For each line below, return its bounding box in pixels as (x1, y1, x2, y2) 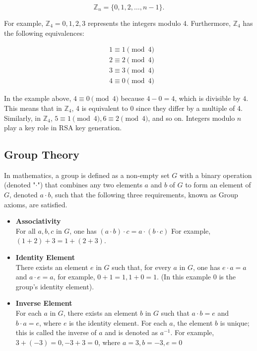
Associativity (15, 216, 61, 226)
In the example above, (4, 93, 71, 103)
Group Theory (4, 147, 79, 162)
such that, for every (112, 262, 171, 272)
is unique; (220, 317, 250, 328)
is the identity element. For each (69, 317, 167, 328)
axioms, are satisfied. (4, 199, 67, 209)
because (121, 93, 144, 103)
